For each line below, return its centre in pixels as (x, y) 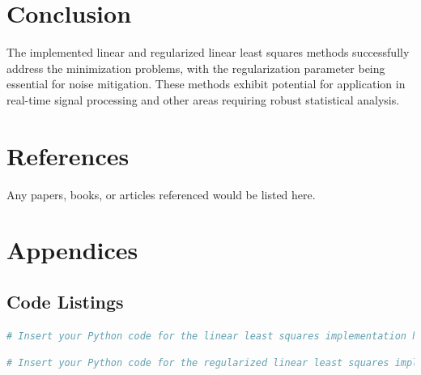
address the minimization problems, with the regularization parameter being (196, 68)
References (68, 155)
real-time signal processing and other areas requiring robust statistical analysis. (203, 99)
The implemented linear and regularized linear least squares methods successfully (208, 52)
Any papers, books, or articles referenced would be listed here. (161, 194)
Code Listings (65, 301)
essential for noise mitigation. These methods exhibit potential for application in (206, 84)
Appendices (72, 250)
